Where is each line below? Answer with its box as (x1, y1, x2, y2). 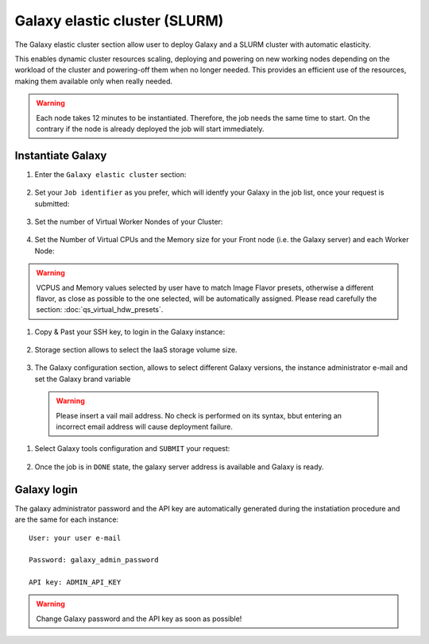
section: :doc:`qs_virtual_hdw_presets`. (36, 305, 164, 314)
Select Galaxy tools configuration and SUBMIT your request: (34, 444, 230, 453)
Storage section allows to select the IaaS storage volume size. (34, 345, 238, 355)
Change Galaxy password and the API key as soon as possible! (36, 614, 242, 623)
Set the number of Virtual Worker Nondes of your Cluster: (34, 217, 223, 226)
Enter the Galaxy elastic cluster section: (34, 169, 187, 179)
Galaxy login (14, 483, 79, 496)
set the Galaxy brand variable (34, 374, 131, 384)
